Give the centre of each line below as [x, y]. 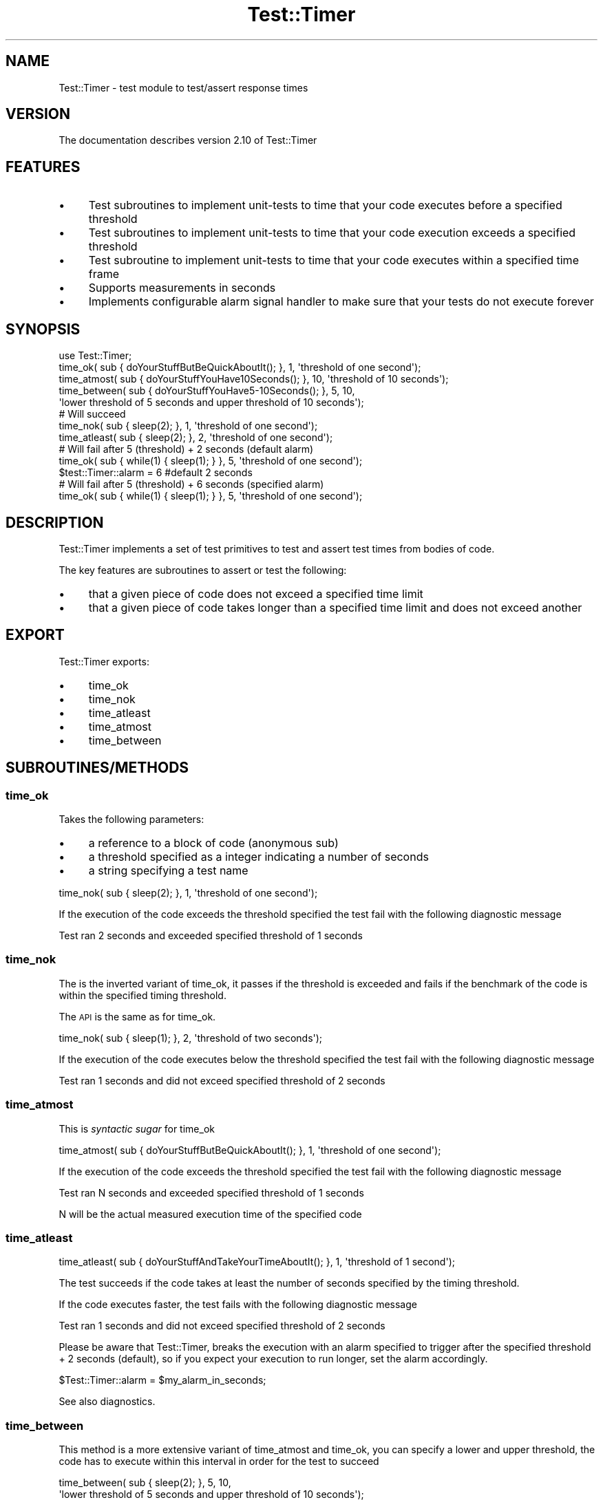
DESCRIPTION [55, 522]
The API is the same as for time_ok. [137, 1016]
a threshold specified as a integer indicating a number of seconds [258, 857]
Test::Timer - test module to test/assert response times [183, 87]
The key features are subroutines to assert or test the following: [203, 570]
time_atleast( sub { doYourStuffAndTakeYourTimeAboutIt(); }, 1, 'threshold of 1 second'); [257, 1262]
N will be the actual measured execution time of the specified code [210, 1214]
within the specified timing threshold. [142, 995]
